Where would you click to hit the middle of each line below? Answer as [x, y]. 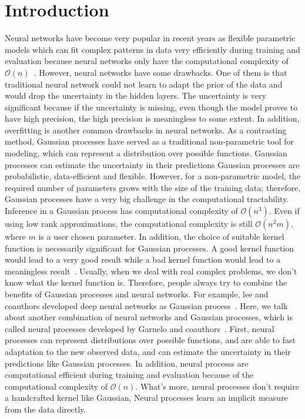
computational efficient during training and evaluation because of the [129, 375]
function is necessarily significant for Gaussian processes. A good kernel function [150, 248]
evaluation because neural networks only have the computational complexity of [147, 61]
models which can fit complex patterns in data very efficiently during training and [152, 49]
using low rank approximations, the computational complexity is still [129, 224]
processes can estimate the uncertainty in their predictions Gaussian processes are [152, 164]
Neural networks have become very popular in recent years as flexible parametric [150, 38]
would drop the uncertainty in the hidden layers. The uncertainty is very [135, 95]
